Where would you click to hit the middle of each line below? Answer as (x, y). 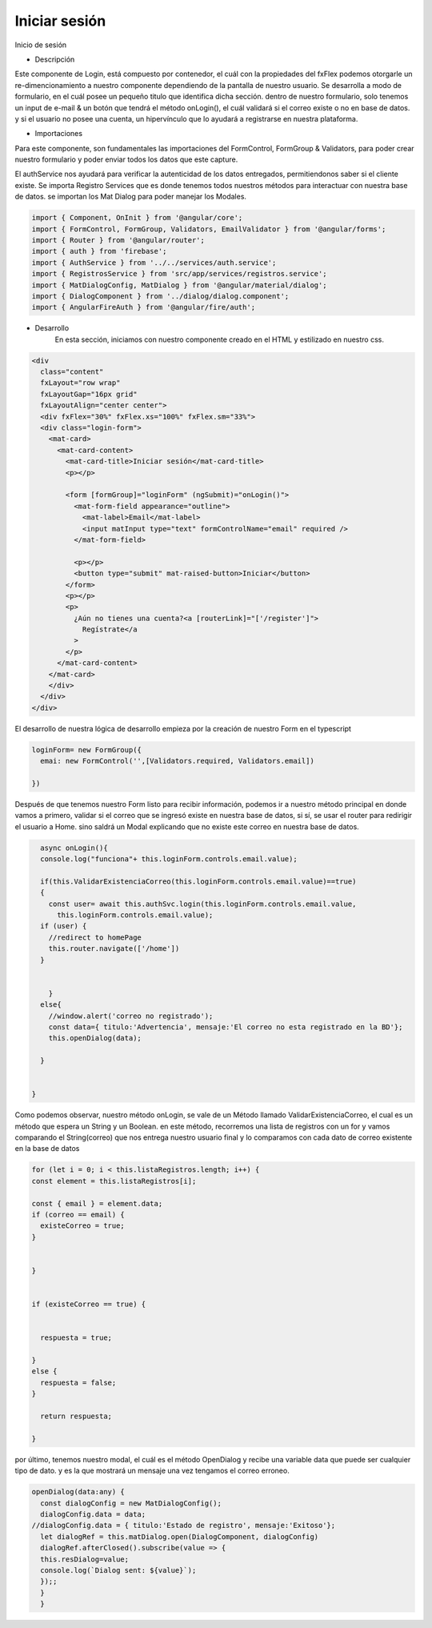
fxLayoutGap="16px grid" (89, 394)
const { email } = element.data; (97, 1203)
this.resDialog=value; (85, 1559)
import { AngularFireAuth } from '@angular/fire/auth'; (144, 307)
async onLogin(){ (74, 848)
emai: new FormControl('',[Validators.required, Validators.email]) (178, 761)
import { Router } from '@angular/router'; (118, 240)
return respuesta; (76, 1416)
